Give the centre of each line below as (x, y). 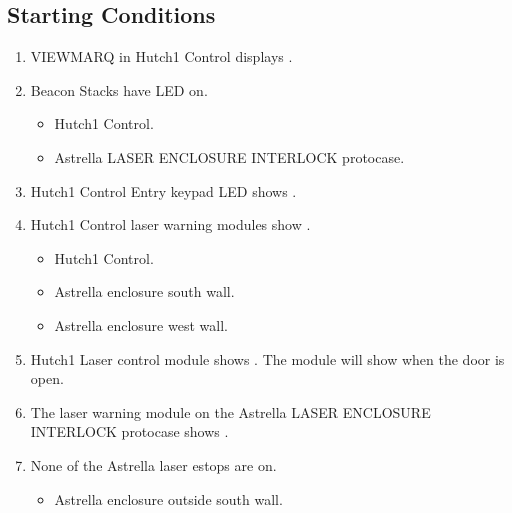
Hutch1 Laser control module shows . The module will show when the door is (267, 358)
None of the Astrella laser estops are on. (153, 464)
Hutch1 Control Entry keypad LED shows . (163, 190)
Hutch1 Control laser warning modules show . (170, 224)
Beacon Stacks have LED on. (119, 89)
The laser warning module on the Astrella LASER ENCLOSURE (230, 411)
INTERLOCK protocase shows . (129, 431)
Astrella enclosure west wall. (141, 324)
